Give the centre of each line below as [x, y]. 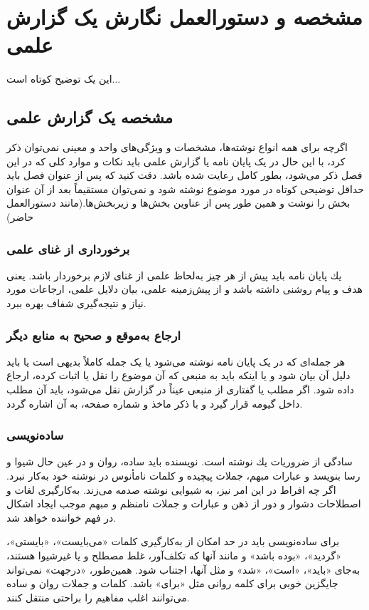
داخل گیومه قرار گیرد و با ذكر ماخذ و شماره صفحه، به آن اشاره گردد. [155, 403]
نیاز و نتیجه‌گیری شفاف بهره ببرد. [76, 303]
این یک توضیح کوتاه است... [64, 79]
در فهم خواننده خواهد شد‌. [61, 517]
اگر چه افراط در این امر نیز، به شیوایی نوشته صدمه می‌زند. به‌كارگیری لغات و [171, 489]
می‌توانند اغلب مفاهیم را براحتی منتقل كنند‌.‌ [98, 597]
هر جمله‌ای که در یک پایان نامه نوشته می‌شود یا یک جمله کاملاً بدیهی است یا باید [176, 361]
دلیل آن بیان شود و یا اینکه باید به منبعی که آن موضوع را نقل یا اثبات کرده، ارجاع [178, 375]
